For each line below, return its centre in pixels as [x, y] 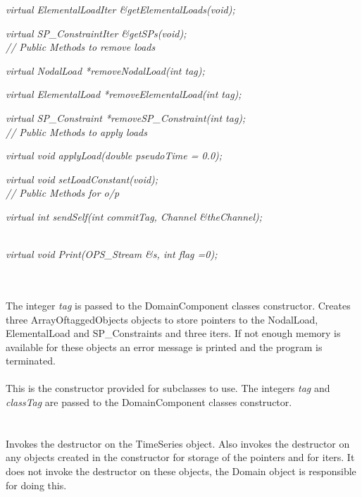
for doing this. [36, 485]
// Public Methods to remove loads [81, 47]
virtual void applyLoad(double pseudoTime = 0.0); [114, 155]
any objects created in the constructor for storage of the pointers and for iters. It [180, 457]
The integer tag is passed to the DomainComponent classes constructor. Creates [178, 305]
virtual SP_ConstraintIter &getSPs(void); [96, 33]
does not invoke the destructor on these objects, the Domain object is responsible [181, 471]
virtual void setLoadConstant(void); [82, 179]
